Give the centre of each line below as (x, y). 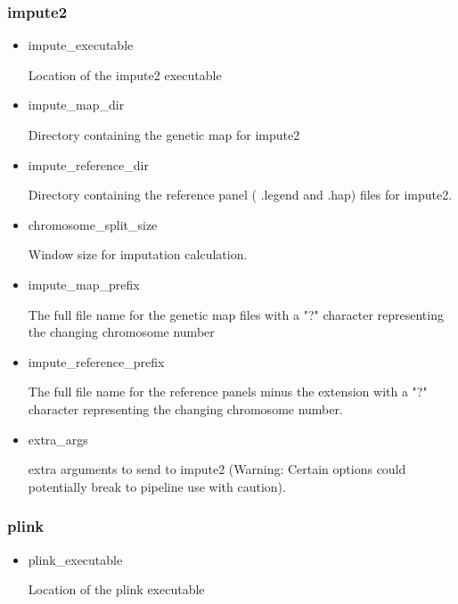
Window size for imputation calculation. (138, 254)
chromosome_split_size (93, 224)
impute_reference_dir (88, 164)
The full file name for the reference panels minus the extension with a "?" (228, 392)
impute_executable (81, 45)
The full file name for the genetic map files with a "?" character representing (236, 314)
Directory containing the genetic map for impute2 (164, 135)
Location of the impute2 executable (125, 74)
